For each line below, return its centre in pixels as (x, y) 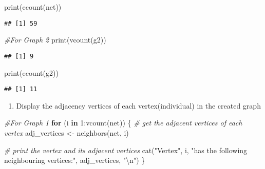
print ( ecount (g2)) (31, 72)
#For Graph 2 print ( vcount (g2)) (55, 40)
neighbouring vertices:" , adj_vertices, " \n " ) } (75, 160)
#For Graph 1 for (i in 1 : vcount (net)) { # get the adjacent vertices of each (123, 123)
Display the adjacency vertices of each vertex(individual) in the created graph (138, 105)
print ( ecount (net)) (33, 7)
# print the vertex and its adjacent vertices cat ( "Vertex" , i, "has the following (126, 150)
